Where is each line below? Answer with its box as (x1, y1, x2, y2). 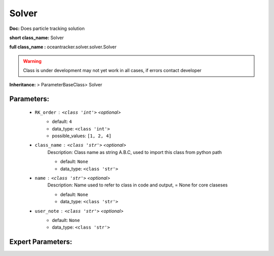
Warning (23, 58, 42, 64)
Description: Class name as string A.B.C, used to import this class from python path (47, 149, 222, 155)
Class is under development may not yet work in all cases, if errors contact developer (23, 68, 202, 74)
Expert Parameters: (9, 238, 73, 246)
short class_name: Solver (9, 35, 64, 41)
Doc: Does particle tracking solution (9, 25, 85, 31)
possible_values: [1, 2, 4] (52, 133, 112, 139)
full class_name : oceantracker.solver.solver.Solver (9, 44, 117, 50)
